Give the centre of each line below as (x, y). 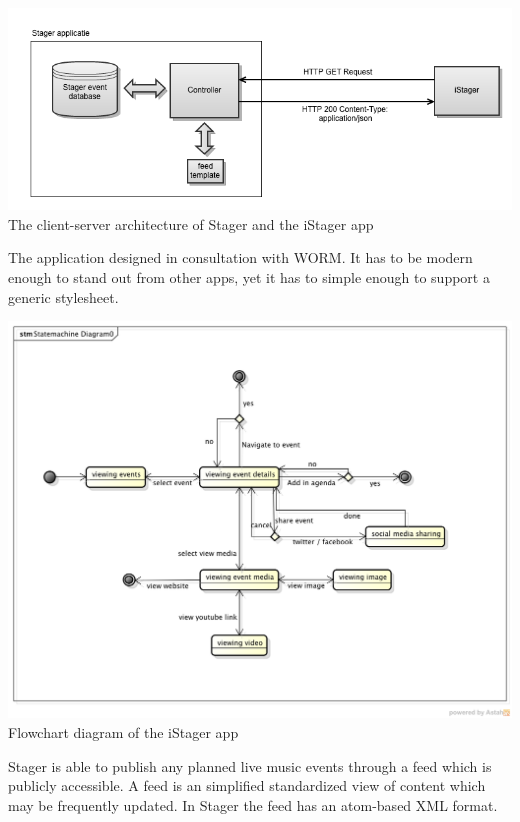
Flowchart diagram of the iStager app (123, 731)
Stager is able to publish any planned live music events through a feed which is (250, 765)
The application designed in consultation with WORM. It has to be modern (240, 257)
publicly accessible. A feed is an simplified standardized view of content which (247, 785)
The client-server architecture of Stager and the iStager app (191, 223)
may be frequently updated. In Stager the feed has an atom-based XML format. (253, 804)
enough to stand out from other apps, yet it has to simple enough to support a (249, 277)
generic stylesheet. (63, 296)
